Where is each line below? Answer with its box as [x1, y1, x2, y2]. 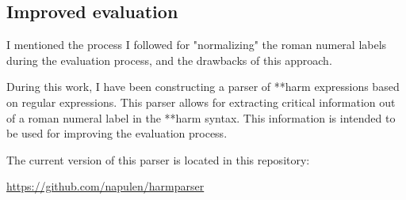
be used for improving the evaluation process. [6, 125, 228, 142]
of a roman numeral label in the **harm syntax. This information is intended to [6, 109, 396, 126]
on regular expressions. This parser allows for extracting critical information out [6, 93, 396, 110]
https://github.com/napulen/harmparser [6, 178, 205, 194]
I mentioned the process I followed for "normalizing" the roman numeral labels [6, 36, 387, 53]
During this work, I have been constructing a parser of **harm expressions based [6, 78, 400, 95]
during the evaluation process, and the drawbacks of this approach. [6, 51, 332, 68]
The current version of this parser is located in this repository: [6, 151, 310, 168]
